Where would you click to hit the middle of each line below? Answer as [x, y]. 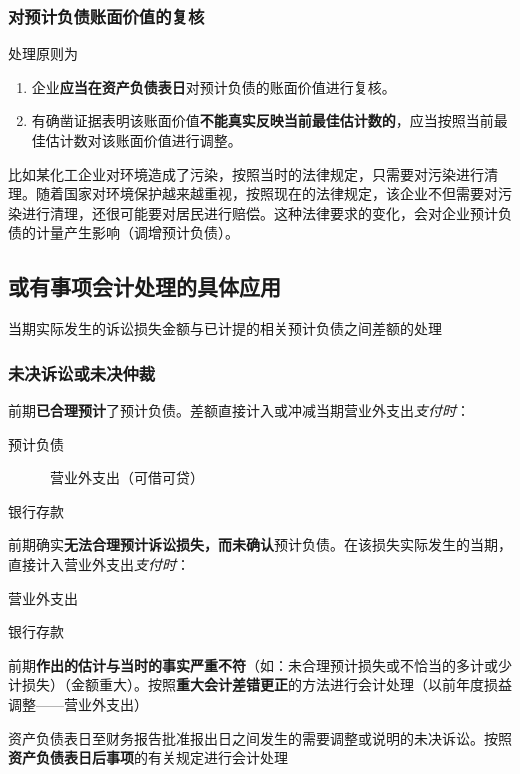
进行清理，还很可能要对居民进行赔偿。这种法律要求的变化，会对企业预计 [259, 212]
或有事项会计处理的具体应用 [144, 286]
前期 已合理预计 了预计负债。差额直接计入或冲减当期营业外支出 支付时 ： [239, 409]
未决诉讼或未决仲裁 [82, 372]
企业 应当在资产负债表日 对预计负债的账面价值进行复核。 [213, 86]
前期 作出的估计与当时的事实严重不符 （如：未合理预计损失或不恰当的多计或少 [260, 664]
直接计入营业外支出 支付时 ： [99, 563]
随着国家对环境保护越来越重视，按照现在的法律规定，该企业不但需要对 [266, 193]
